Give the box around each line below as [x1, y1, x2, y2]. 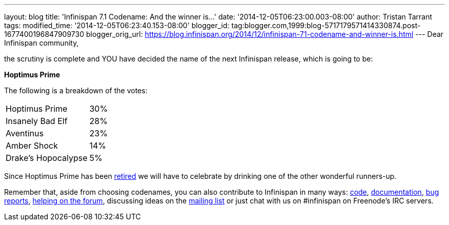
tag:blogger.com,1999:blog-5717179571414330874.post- [231, 21, 421, 30]
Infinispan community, [4, 38, 79, 47]
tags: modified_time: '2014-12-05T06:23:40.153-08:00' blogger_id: [4, 21, 230, 30]
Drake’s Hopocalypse [6, 153, 88, 163]
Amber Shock [6, 140, 58, 151]
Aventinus [6, 128, 44, 138]
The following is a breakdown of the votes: [4, 86, 148, 95]
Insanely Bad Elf [6, 116, 68, 126]
